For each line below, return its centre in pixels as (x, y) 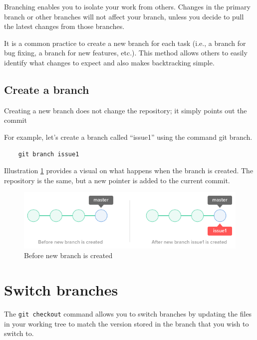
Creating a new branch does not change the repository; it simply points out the (126, 110)
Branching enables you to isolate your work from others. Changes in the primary (127, 6)
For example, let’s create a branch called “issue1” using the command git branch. (128, 137)
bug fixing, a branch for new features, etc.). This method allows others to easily (126, 53)
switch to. (19, 333)
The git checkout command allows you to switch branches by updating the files (128, 314)
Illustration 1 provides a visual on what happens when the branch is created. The (129, 170)
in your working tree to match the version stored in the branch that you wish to (127, 323)
